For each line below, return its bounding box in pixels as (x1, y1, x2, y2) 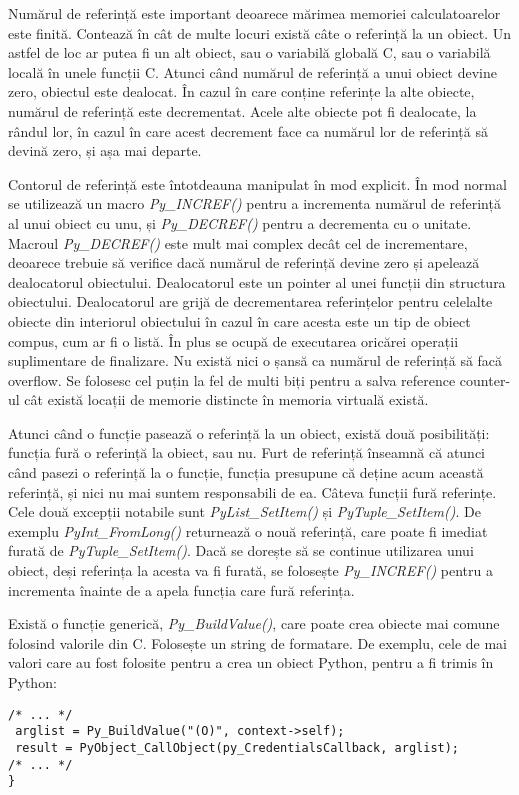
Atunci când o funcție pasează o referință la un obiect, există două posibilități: (8, 422, 490, 443)
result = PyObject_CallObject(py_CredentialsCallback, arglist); (15, 740, 460, 755)
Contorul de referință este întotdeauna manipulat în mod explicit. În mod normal (8, 173, 507, 194)
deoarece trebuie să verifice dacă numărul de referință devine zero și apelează (8, 252, 480, 273)
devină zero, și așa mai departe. (8, 140, 202, 161)
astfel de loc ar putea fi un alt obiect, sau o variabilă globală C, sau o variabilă (8, 42, 491, 63)
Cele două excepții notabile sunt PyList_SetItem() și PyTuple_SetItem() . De (8, 501, 481, 522)
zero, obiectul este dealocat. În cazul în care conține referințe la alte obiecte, (8, 81, 475, 102)
